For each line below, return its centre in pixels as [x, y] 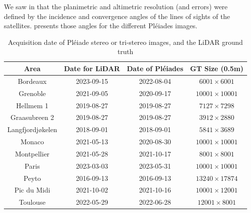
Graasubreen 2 [32, 117]
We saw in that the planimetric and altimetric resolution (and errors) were [116, 6]
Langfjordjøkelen [32, 129]
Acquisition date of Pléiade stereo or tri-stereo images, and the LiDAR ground [125, 42]
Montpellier [32, 153]
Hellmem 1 [32, 105]
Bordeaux [32, 81]
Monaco [32, 142]
